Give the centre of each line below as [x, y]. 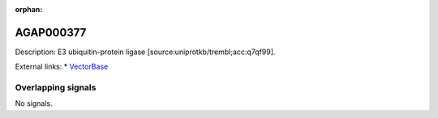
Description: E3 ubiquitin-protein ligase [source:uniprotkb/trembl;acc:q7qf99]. [145, 52]
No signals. [34, 103]
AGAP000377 [51, 32]
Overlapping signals [56, 87]
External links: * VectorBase [62, 67]
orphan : [29, 9]
